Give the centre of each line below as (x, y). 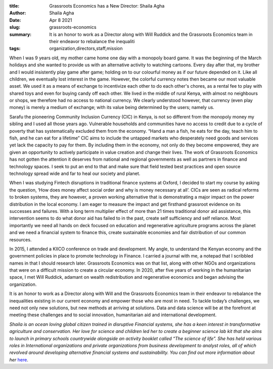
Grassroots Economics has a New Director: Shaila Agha (107, 6)
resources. (20, 239)
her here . (19, 359)
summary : (20, 34)
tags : (15, 49)
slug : (15, 27)
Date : (15, 20)
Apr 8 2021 (61, 20)
